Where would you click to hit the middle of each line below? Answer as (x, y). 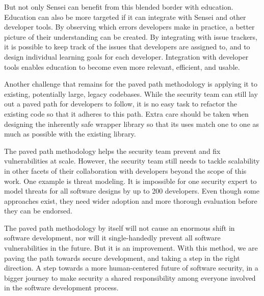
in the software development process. (61, 288)
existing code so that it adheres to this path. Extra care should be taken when (126, 113)
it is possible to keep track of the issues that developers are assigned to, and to (127, 47)
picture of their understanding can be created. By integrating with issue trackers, (131, 36)
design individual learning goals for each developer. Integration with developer (126, 56)
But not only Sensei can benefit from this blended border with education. (119, 7)
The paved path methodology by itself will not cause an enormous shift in (120, 227)
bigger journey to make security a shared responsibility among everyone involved (130, 277)
